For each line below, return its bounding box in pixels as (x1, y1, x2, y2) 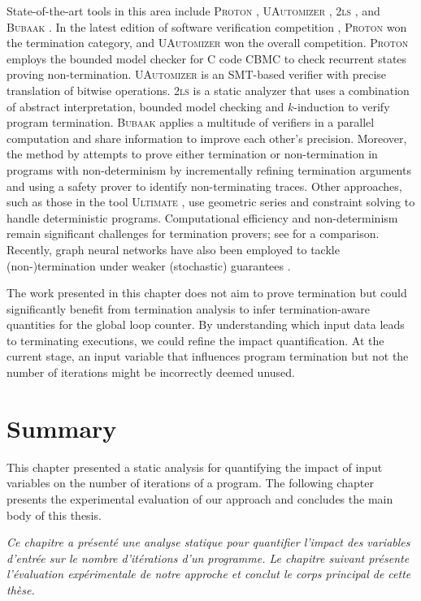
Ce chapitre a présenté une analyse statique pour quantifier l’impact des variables (7, 534, 410, 551)
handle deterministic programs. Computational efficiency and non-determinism (7, 209, 398, 226)
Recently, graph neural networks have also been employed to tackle (7, 240, 340, 257)
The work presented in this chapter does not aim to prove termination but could (7, 284, 407, 301)
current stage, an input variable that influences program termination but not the (7, 348, 409, 365)
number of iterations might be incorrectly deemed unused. (7, 364, 295, 381)
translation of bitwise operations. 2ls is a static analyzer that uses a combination (7, 81, 410, 98)
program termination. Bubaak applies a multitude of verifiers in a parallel (7, 114, 375, 131)
